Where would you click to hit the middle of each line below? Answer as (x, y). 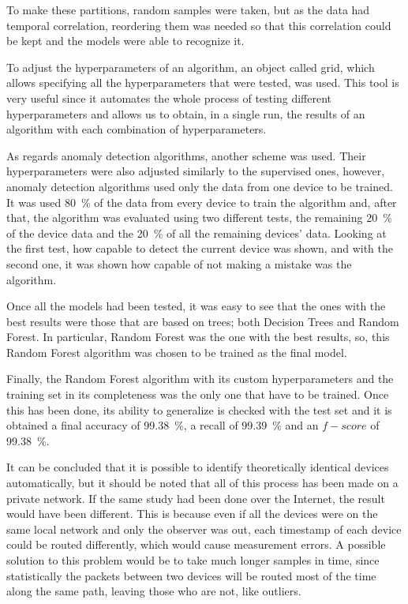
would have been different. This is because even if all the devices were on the (192, 514)
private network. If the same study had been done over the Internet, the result (196, 498)
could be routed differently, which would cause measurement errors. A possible (196, 544)
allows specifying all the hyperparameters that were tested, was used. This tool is (203, 83)
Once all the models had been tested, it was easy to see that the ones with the (196, 306)
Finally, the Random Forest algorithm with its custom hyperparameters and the (200, 379)
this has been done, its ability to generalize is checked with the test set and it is (199, 409)
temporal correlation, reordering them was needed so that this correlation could (199, 25)
